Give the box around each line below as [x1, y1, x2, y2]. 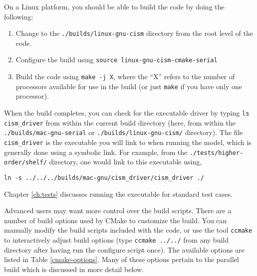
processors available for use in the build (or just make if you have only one [15, 81, 242, 91]
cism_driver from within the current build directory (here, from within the [4, 117, 236, 128]
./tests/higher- [189, 149, 244, 156]
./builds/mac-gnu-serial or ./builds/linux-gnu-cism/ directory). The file [4, 127, 243, 138]
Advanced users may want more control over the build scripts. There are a [4, 205, 232, 216]
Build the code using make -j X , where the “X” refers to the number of [15, 71, 235, 82]
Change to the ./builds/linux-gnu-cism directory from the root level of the [15, 28, 253, 38]
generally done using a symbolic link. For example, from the [4, 146, 188, 157]
